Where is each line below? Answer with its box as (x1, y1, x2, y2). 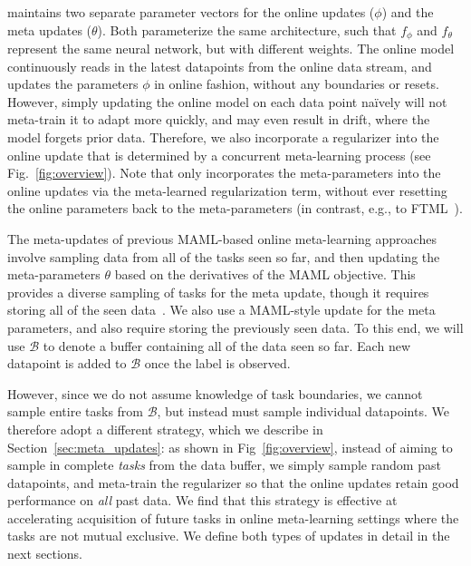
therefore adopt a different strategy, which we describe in (7, 419, 323, 438)
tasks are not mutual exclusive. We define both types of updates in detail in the (7, 526, 450, 545)
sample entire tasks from (7, 402, 144, 421)
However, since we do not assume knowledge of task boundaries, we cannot (7, 384, 423, 403)
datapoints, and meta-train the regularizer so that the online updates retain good (7, 473, 459, 492)
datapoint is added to (7, 354, 127, 373)
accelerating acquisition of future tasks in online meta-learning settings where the (7, 508, 459, 527)
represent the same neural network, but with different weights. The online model (7, 39, 455, 58)
